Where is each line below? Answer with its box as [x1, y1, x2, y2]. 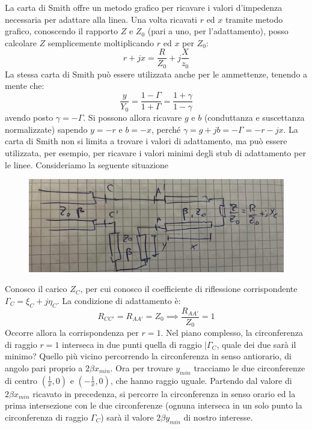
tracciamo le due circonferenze [194, 361, 305, 374]
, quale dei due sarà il [216, 338, 296, 350]
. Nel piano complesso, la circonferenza [161, 326, 304, 339]
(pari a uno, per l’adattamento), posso [147, 25, 289, 37]
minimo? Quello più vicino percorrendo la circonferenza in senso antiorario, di [5, 350, 292, 362]
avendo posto [5, 111, 54, 124]
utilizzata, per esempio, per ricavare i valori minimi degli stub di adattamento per [5, 146, 306, 159]
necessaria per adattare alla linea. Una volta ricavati [5, 13, 197, 25]
